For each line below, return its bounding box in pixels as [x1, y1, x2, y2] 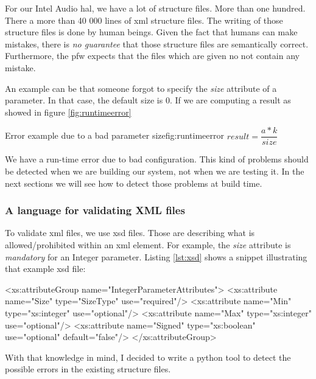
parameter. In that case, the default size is [5, 94, 163, 106]
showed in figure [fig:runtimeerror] [5, 105, 132, 118]
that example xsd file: [5, 262, 86, 275]
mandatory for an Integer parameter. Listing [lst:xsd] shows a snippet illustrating [5, 250, 307, 263]
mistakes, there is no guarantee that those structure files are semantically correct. [5, 37, 309, 50]
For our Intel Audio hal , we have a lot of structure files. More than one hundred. [5, 2, 306, 14]
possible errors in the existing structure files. [5, 363, 171, 375]
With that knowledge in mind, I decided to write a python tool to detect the [5, 350, 291, 363]
